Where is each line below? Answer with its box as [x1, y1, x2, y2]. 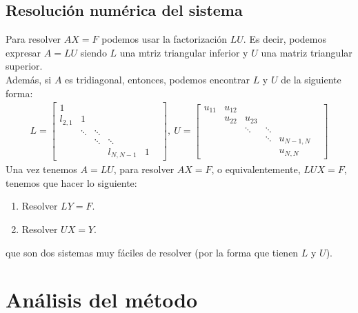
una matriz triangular [261, 45, 352, 59]
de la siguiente [281, 72, 341, 86]
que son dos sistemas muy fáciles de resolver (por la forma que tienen [6, 245, 299, 259]
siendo [80, 45, 107, 59]
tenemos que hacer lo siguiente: [6, 175, 137, 190]
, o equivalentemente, [211, 162, 301, 176]
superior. [6, 59, 43, 73]
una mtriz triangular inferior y [119, 45, 248, 59]
